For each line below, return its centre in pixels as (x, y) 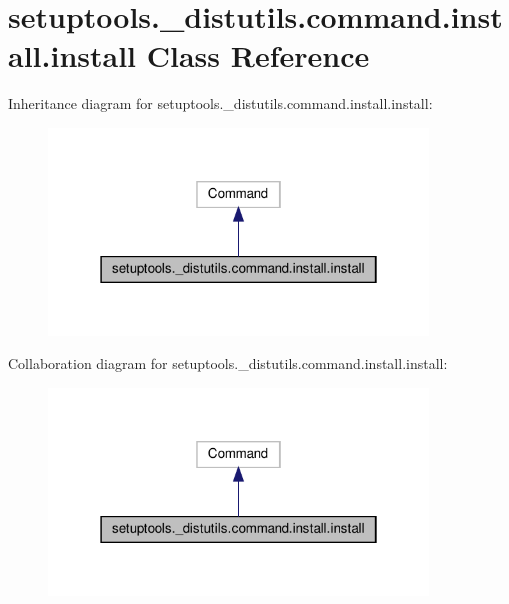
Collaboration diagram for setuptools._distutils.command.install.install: (228, 363)
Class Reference (258, 55)
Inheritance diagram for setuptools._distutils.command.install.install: (220, 103)
